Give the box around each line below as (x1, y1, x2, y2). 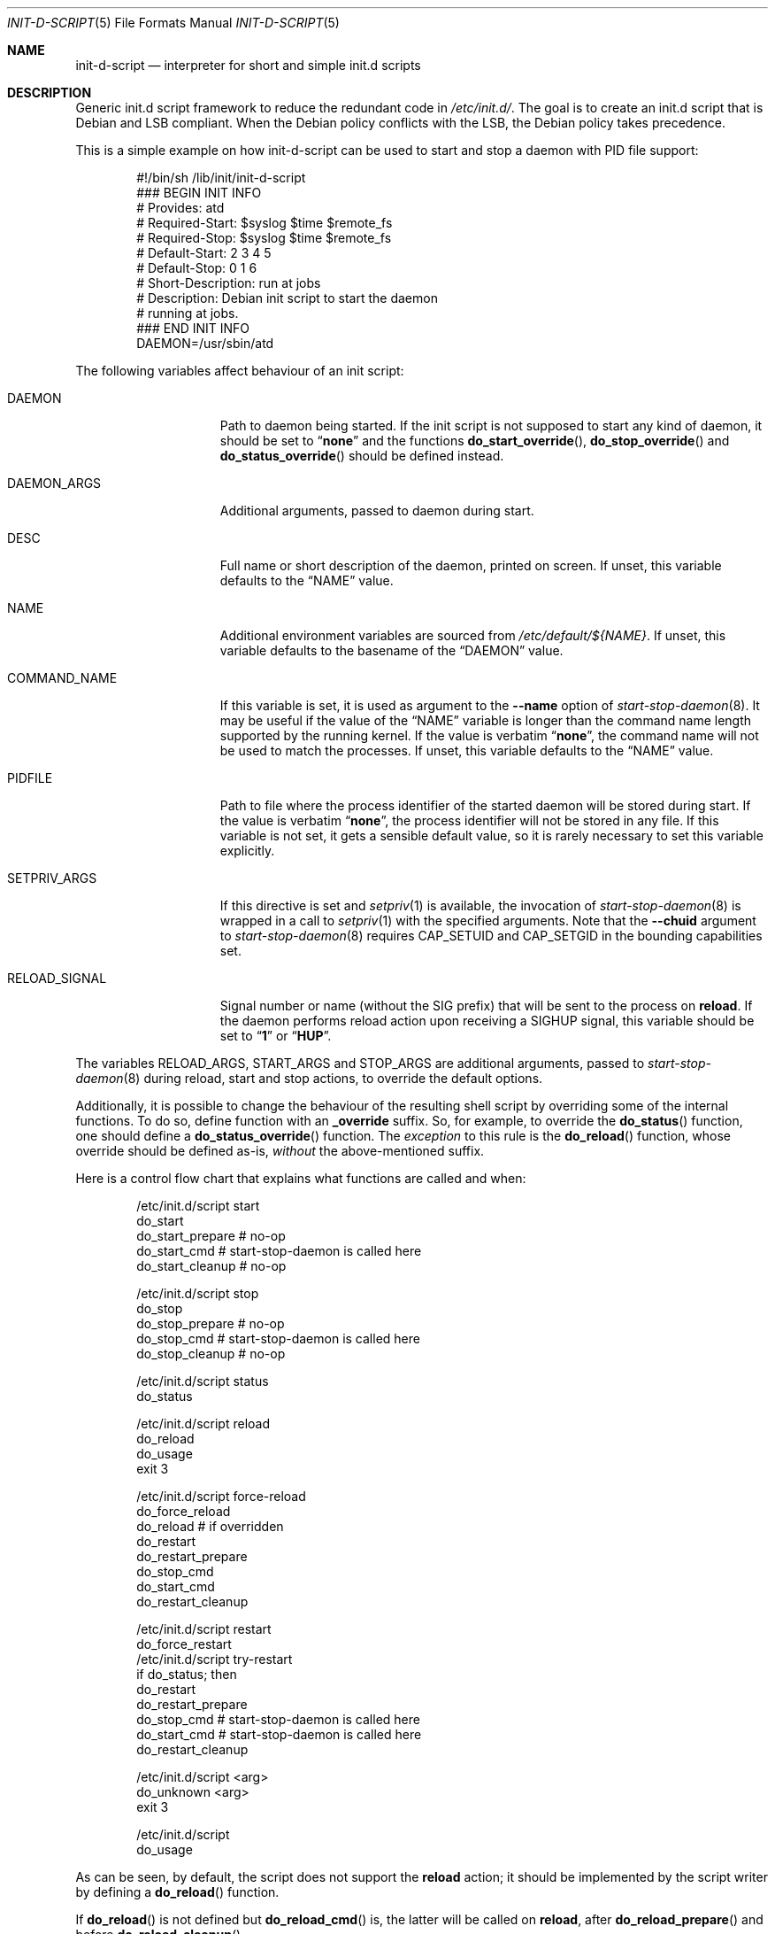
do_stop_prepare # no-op (136, 1316, 285, 1331)
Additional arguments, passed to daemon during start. (219, 503, 534, 518)
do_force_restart (136, 1636, 232, 1652)
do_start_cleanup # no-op (136, 1258, 287, 1273)
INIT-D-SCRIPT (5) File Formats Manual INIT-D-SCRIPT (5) (7, 15, 340, 30)
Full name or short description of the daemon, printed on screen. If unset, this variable (219, 558, 722, 573)
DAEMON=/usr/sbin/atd (136, 336, 274, 351)
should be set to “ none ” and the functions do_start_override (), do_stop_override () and (219, 433, 730, 448)
